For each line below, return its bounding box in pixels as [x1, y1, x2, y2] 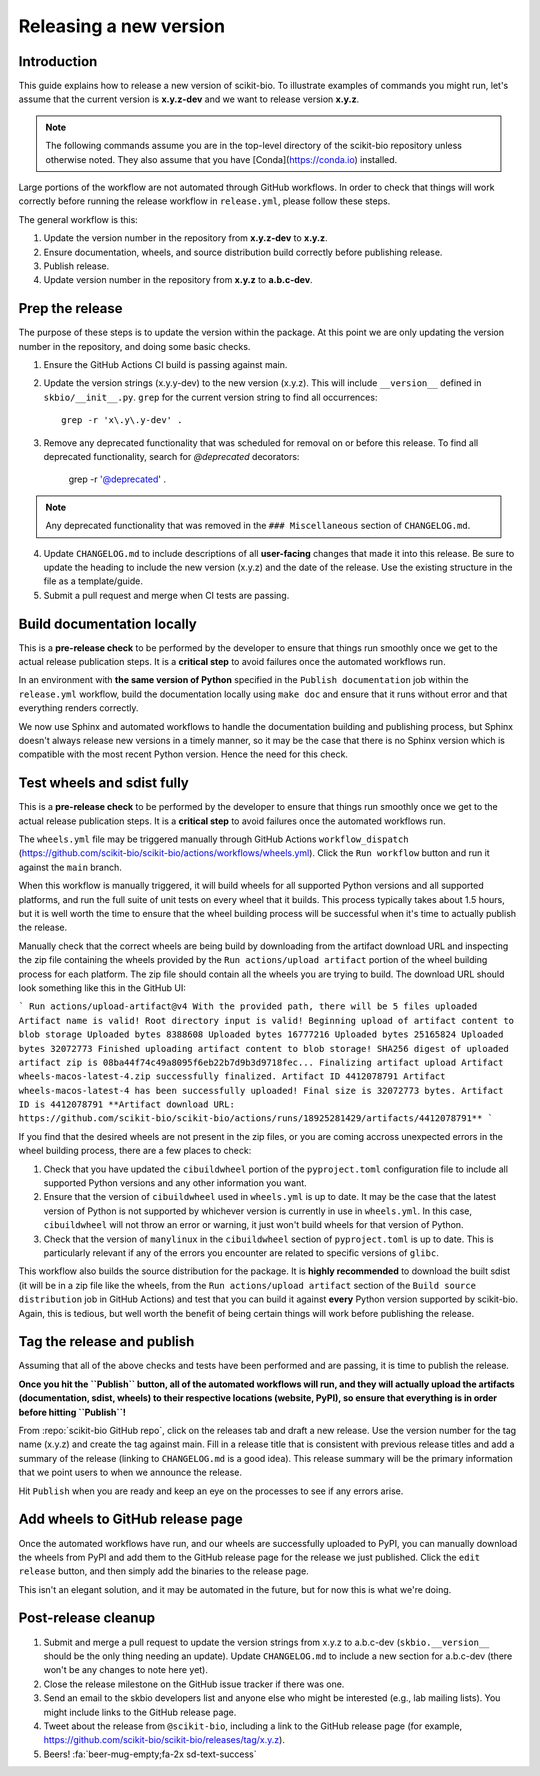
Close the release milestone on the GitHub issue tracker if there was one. [43, 1678, 345, 1690]
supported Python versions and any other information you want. [43, 1177, 307, 1189]
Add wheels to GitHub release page [18, 1511, 244, 1528]
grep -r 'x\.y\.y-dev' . [61, 415, 183, 426]
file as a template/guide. [43, 575, 144, 587]
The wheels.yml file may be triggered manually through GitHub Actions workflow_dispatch [18, 833, 409, 845]
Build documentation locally [18, 615, 197, 632]
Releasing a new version [18, 15, 225, 37]
